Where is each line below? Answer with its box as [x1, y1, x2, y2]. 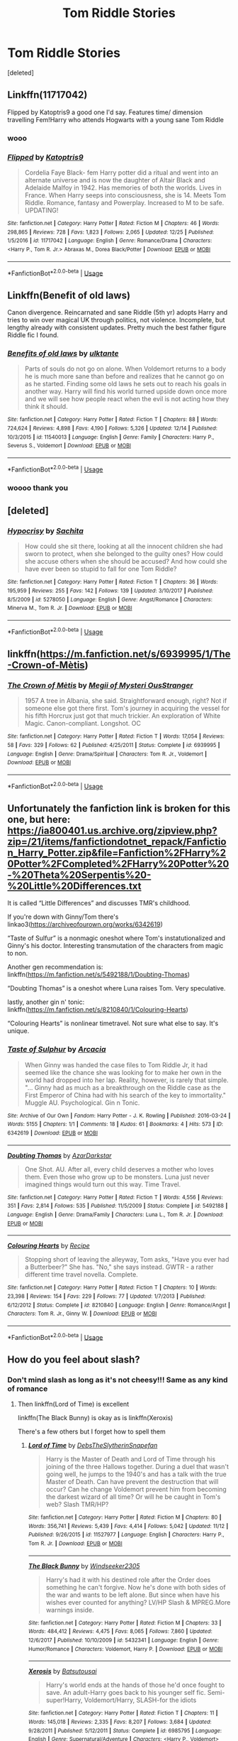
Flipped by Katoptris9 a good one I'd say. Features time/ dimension [7, 108, 203, 116]
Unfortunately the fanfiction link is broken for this [7, 802, 231, 814]
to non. [7, 949, 28, 958]
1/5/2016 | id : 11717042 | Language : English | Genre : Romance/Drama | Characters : [7, 237, 212, 244]
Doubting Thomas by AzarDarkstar [7, 1151, 112, 1159]
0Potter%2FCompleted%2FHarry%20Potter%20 [7, 858, 229, 870]
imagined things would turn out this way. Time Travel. [24, 1180, 181, 1189]
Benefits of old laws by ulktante [7, 348, 119, 358]
